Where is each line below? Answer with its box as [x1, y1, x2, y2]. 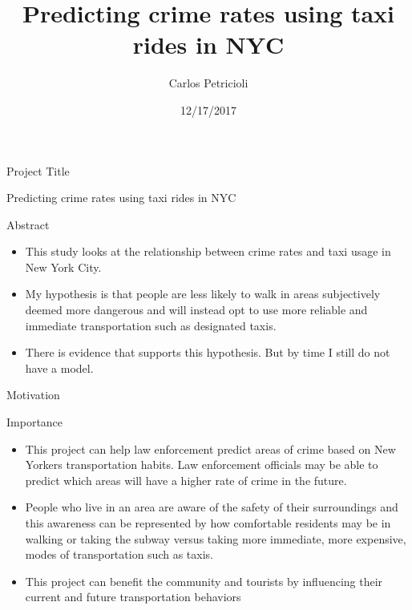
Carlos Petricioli [168, 75, 248, 91]
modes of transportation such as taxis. [25, 546, 213, 563]
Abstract [6, 216, 50, 232]
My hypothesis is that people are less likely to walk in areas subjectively [25, 285, 381, 302]
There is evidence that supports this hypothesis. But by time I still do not [25, 344, 390, 361]
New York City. [25, 258, 102, 275]
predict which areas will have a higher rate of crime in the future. [25, 471, 347, 488]
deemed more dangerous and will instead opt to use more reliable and [25, 301, 368, 318]
